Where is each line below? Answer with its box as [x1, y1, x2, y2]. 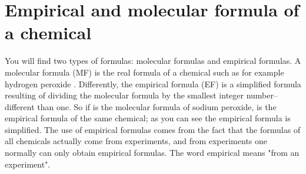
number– [246, 89, 278, 101]
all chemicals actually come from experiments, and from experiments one [5, 135, 268, 147]
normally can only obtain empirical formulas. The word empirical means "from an [5, 146, 300, 159]
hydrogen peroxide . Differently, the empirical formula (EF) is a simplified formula [5, 77, 301, 90]
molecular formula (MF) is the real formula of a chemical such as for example [5, 66, 284, 78]
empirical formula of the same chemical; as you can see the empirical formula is [5, 112, 291, 124]
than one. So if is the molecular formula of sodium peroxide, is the [37, 100, 277, 112]
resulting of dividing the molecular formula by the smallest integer [5, 89, 244, 101]
